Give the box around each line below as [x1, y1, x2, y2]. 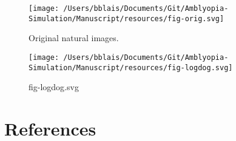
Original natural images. [29, 31, 119, 44]
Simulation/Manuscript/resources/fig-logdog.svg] [29, 63, 233, 72]
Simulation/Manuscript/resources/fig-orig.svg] [29, 14, 224, 23]
